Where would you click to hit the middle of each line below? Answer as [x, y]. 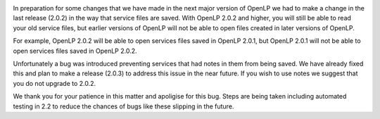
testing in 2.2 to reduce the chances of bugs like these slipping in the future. [123, 106]
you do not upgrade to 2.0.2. [55, 83]
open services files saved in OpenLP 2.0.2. [75, 51]
